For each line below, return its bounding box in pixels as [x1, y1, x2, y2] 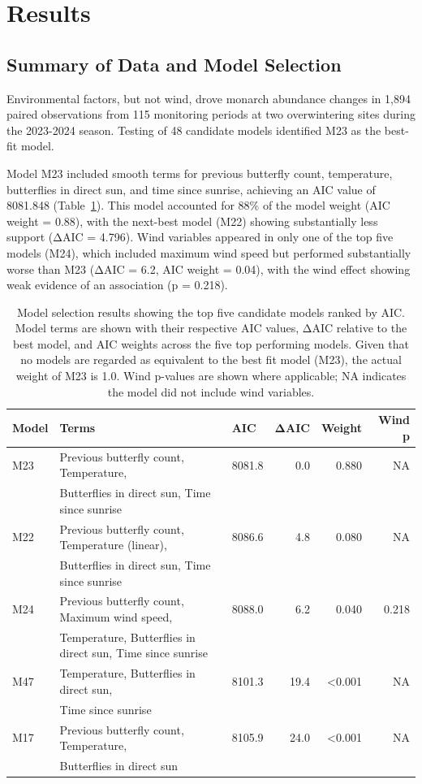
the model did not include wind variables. [107, 383, 315, 400]
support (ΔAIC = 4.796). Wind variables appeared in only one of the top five [6, 228, 394, 245]
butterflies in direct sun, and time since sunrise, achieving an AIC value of [6, 180, 376, 197]
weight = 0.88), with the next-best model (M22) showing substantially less [6, 212, 378, 229]
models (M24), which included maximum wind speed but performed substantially [6, 244, 411, 261]
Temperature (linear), [59, 536, 167, 553]
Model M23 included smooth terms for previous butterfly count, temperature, [6, 164, 393, 181]
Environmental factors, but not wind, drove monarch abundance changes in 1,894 [6, 89, 411, 106]
